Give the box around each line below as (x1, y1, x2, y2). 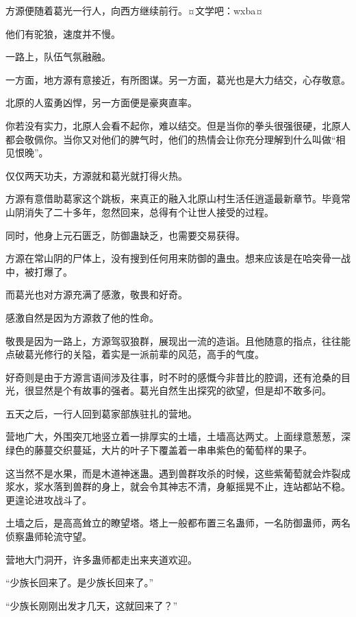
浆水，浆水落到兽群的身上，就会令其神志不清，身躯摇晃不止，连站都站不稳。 (5, 479, 351, 494)
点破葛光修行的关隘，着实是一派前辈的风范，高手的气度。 (5, 347, 264, 361)
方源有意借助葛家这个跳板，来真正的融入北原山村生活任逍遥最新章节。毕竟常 (5, 191, 351, 206)
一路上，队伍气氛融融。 (5, 49, 111, 64)
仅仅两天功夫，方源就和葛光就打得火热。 (5, 168, 188, 182)
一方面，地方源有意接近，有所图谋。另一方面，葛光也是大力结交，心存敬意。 (5, 72, 351, 86)
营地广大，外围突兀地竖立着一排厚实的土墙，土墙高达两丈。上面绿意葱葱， (5, 429, 341, 444)
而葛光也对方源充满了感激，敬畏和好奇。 (5, 287, 188, 302)
